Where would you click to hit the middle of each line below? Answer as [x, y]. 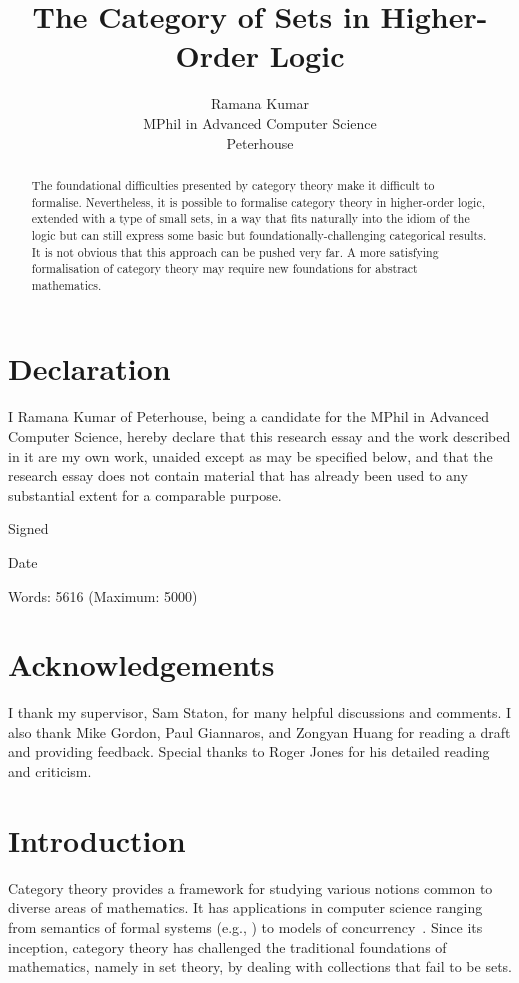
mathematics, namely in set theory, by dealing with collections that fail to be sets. [260, 966]
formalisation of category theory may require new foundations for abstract [224, 268]
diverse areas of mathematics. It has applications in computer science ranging [245, 907]
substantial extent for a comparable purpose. [145, 494]
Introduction [97, 839]
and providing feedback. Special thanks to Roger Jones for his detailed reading [249, 751]
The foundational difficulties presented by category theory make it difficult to [233, 184]
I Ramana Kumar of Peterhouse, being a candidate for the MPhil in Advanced [249, 416]
